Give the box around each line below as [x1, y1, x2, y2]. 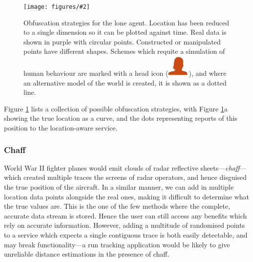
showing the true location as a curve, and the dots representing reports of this [4, 113, 237, 123]
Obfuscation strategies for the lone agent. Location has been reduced [23, 17, 230, 27]
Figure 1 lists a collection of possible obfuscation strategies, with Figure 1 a [4, 103, 228, 113]
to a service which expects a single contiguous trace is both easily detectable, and [4, 229, 248, 240]
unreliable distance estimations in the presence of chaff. [4, 249, 169, 259]
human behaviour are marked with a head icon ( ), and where [23, 68, 227, 78]
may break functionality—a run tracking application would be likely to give [4, 239, 230, 249]
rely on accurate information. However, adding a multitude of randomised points [4, 220, 245, 230]
